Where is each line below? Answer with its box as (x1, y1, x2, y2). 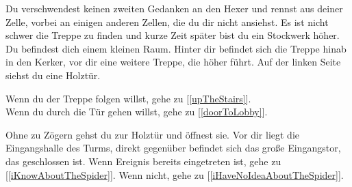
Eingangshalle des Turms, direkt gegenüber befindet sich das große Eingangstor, (5, 141, 341, 155)
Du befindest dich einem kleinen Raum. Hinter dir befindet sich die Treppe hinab (5, 41, 347, 55)
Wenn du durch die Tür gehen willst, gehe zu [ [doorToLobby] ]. (5, 104, 268, 119)
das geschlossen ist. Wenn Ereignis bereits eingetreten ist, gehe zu (5, 154, 281, 168)
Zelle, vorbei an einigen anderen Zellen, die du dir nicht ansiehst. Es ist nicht (5, 14, 329, 29)
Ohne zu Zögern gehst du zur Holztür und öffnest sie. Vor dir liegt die (5, 127, 299, 141)
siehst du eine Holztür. (5, 68, 101, 82)
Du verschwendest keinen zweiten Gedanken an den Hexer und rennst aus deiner (5, 1, 343, 15)
